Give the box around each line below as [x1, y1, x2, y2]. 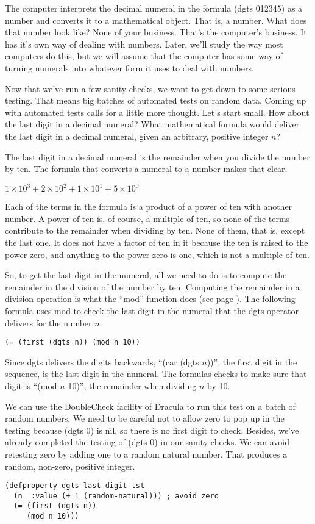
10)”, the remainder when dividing [68, 379, 197, 392]
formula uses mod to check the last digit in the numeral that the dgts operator [5, 304, 299, 317]
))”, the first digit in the [207, 355, 297, 368]
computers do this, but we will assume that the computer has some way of [5, 49, 283, 62]
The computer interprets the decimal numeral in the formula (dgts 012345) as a [5, 2, 303, 14]
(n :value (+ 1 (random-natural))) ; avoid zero [13, 491, 219, 500]
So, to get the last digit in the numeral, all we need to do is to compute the [5, 268, 287, 281]
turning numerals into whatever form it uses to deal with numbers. [5, 61, 254, 74]
